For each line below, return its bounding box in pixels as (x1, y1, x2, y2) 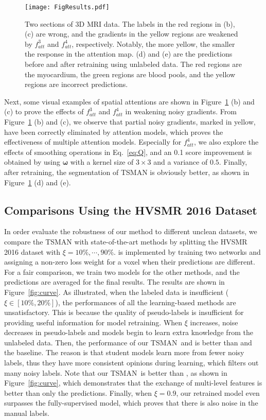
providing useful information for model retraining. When (4, 317, 183, 327)
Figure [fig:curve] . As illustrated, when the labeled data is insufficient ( (4, 286, 229, 297)
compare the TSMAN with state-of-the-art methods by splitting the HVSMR (4, 236, 247, 247)
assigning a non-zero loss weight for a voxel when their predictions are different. (4, 256, 255, 267)
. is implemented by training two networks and (114, 246, 261, 257)
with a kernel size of (70, 156, 134, 167)
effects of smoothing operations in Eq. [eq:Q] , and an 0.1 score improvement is (4, 146, 252, 157)
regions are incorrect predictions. (25, 79, 128, 90)
